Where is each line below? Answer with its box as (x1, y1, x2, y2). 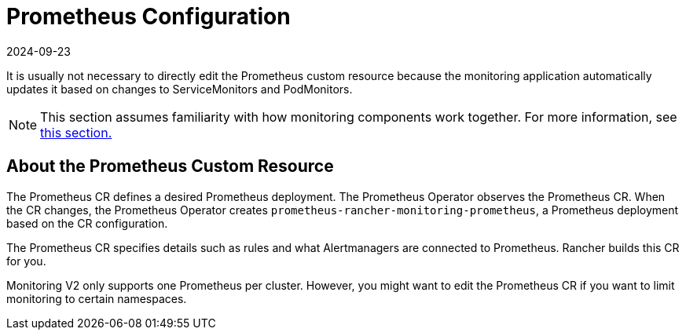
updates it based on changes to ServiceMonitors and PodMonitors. (6, 82, 353, 96)
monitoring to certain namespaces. (6, 291, 187, 305)
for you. (6, 254, 46, 268)
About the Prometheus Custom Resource (6, 156, 334, 177)
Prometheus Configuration (6, 3, 291, 30)
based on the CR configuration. (6, 216, 168, 230)
